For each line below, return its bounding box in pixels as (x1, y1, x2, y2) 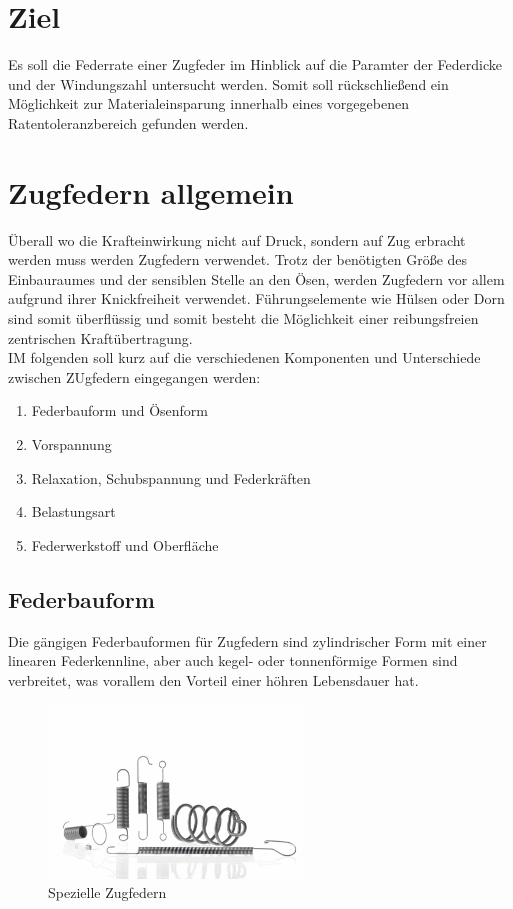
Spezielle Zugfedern (48, 882, 167, 903)
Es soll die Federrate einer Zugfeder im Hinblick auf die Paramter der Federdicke (8, 54, 502, 75)
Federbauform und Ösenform (31, 400, 209, 421)
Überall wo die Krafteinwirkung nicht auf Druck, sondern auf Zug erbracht (8, 229, 466, 250)
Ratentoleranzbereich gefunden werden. (8, 112, 249, 133)
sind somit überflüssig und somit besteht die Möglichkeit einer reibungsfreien (8, 308, 479, 328)
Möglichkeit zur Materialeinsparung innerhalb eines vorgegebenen (8, 93, 409, 114)
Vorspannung (31, 433, 112, 454)
